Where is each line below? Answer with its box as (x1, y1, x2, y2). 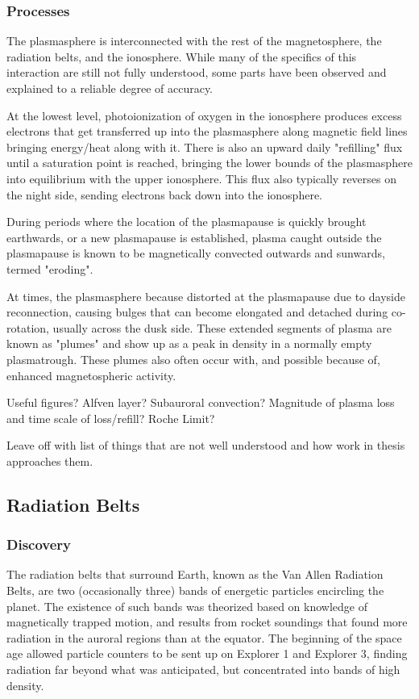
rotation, (6, 319, 49, 336)
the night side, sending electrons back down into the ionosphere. (6, 186, 322, 203)
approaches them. (6, 452, 93, 469)
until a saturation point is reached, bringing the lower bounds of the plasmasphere (6, 154, 413, 171)
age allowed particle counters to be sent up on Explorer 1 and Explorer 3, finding (6, 645, 408, 662)
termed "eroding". (6, 260, 93, 277)
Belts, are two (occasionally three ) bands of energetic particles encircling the (6, 582, 384, 599)
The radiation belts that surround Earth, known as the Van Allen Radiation (6, 566, 384, 583)
